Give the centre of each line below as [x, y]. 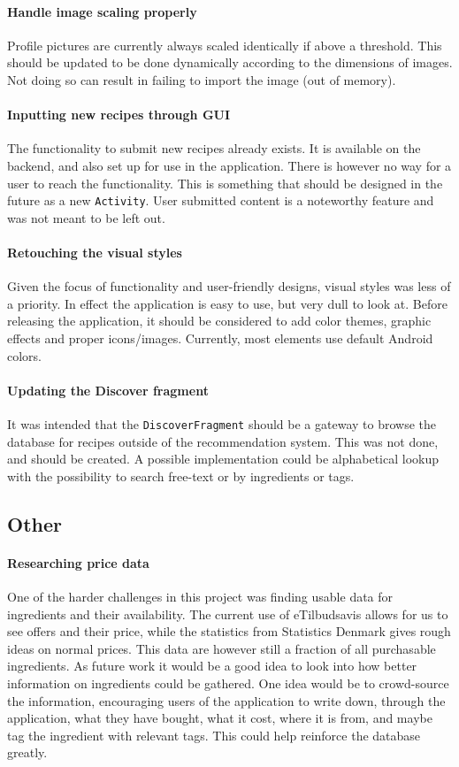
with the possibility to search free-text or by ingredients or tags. [181, 476]
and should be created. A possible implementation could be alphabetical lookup [223, 459]
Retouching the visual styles [95, 252]
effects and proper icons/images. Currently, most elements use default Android [220, 337]
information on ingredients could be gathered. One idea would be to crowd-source [228, 683]
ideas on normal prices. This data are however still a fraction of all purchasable [222, 648]
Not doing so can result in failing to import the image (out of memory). [202, 79]
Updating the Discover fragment [108, 390]
